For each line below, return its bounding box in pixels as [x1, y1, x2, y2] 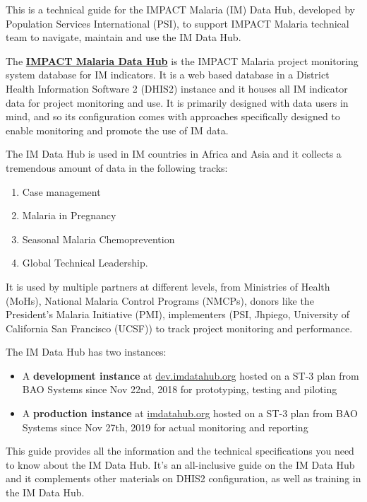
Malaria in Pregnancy [22, 208, 116, 223]
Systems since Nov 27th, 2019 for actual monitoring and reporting [22, 419, 308, 434]
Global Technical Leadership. [22, 255, 148, 270]
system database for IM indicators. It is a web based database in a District [6, 67, 330, 82]
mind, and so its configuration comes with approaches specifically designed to [6, 109, 340, 124]
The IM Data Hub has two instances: [6, 344, 167, 359]
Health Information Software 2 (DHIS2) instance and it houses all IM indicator [6, 81, 348, 95]
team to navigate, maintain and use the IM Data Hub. [6, 30, 241, 45]
